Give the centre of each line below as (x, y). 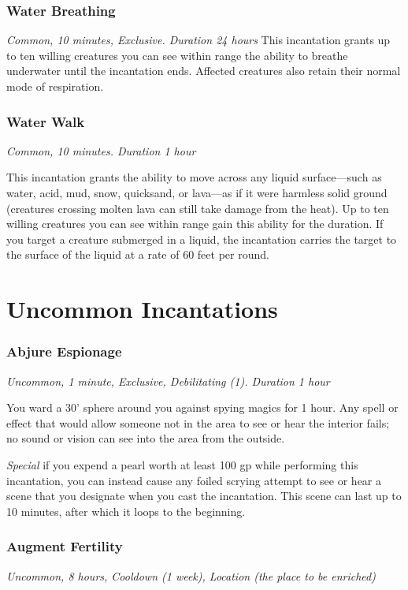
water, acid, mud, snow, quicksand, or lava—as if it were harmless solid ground (197, 192)
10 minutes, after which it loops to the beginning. (126, 511)
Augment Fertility (65, 546)
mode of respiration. (55, 86)
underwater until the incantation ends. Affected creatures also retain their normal (204, 71)
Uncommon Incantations (142, 309)
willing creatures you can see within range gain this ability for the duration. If (195, 224)
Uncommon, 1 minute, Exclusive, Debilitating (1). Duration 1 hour (168, 381)
